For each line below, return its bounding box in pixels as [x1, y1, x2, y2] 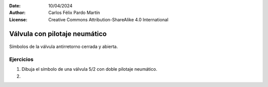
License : [9, 16, 27, 22]
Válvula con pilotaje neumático [9, 30, 107, 38]
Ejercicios [9, 56, 34, 63]
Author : [9, 10, 26, 16]
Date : [9, 3, 21, 8]
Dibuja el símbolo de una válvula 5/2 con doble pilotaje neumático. [21, 66, 157, 72]
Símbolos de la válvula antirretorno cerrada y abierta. [9, 43, 118, 49]
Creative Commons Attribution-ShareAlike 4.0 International [48, 16, 169, 22]
